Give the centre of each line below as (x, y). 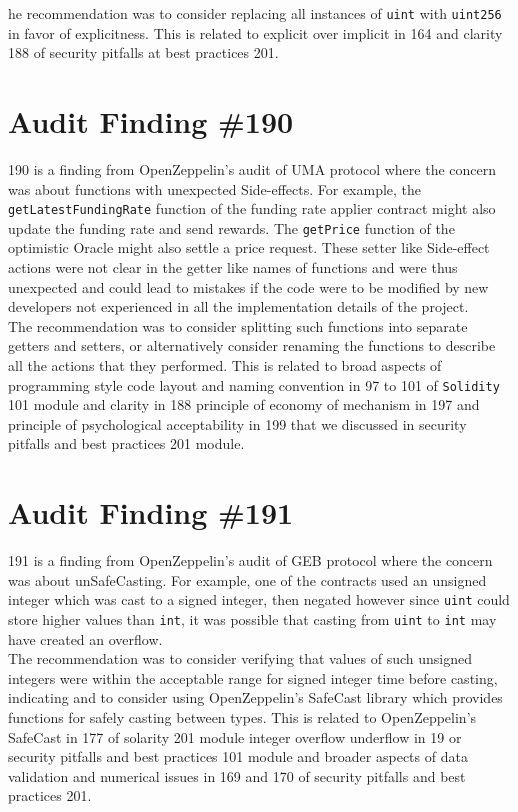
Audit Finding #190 (151, 121)
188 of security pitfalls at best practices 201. (143, 52)
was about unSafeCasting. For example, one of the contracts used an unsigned (247, 579)
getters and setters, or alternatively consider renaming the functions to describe (252, 345)
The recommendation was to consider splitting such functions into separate (238, 325)
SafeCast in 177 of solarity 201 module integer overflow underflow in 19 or (235, 736)
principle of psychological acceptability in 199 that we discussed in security (237, 423)
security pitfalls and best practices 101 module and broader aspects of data (238, 756)
